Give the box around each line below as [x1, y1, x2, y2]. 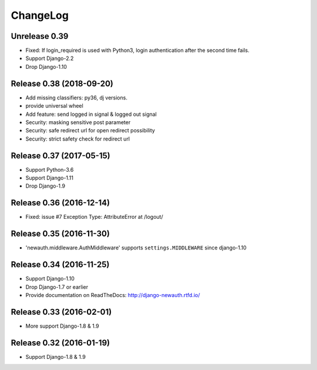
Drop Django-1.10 [25, 63, 68, 70]
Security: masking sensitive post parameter [25, 118, 131, 126]
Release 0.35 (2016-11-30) [11, 229, 110, 239]
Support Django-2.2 [25, 55, 74, 62]
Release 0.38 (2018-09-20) [11, 78, 114, 88]
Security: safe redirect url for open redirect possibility [25, 127, 156, 134]
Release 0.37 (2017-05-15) [11, 151, 111, 161]
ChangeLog [11, 9, 69, 22]
